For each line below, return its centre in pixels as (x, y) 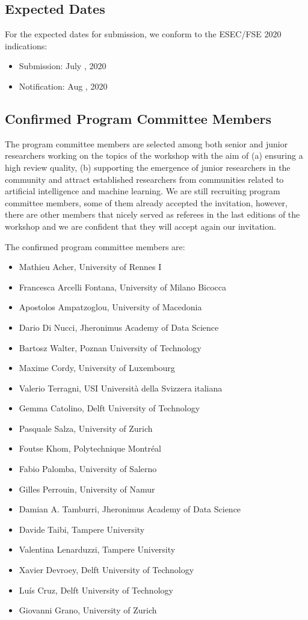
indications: (26, 45)
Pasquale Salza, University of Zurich (86, 428)
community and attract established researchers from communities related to (144, 179)
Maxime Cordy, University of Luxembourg (97, 368)
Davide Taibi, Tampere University (82, 529)
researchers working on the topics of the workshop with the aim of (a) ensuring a (154, 155)
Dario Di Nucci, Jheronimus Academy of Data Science (119, 327)
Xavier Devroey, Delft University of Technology (106, 570)
